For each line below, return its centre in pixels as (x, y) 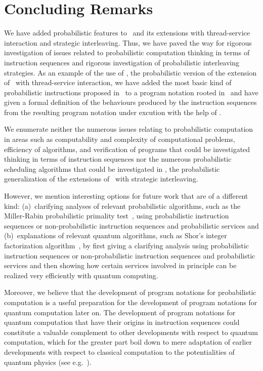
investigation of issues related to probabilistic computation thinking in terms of (127, 52)
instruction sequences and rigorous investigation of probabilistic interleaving (122, 62)
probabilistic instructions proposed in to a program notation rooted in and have (131, 92)
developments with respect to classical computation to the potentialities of (119, 351)
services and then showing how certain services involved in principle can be (120, 265)
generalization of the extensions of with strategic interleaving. (101, 179)
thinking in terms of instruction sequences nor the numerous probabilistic (118, 159)
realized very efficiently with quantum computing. (81, 275)
